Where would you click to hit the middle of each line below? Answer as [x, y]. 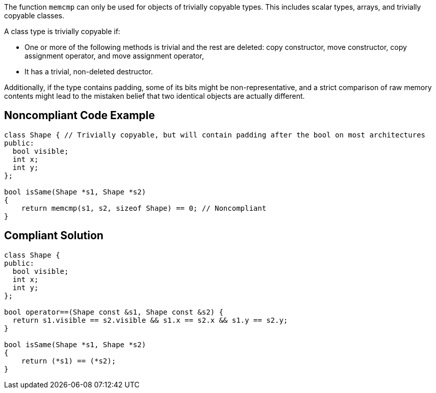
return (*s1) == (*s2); [69, 361]
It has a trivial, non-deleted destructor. [89, 72]
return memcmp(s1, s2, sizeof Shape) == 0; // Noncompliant [144, 208]
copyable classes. [34, 16]
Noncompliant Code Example [80, 116]
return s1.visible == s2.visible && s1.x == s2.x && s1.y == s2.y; [150, 320]
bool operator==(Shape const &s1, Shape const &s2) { [114, 312]
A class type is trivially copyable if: [62, 31]
